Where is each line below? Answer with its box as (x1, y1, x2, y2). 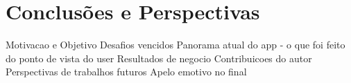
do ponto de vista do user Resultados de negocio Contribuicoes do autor (6, 50, 312, 65)
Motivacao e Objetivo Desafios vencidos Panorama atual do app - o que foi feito (6, 37, 345, 52)
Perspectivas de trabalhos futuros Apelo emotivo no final (6, 64, 247, 79)
